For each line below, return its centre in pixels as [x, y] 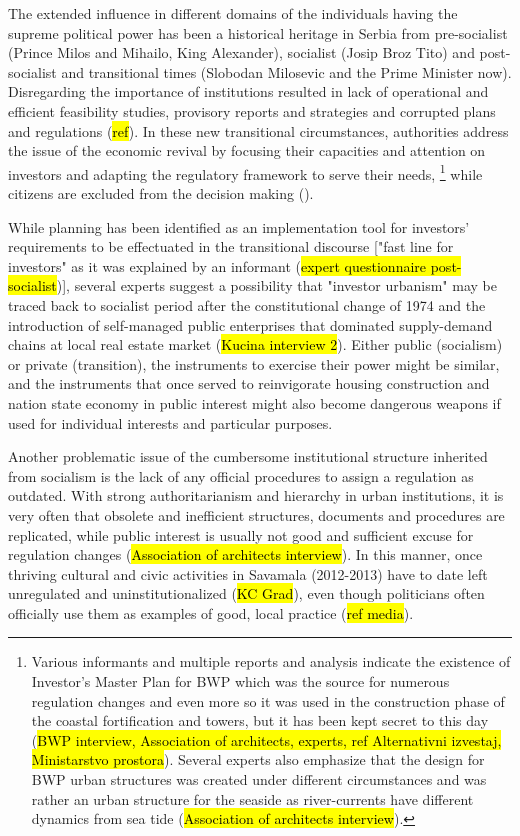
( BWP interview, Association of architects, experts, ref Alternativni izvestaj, [266, 739]
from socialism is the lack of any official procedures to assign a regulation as [241, 475]
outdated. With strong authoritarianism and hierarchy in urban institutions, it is [256, 495]
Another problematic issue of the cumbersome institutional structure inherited [248, 456]
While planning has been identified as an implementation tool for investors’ [239, 226]
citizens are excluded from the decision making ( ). [161, 193]
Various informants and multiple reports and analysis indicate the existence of [271, 661]
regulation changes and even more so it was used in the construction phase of [268, 700]
